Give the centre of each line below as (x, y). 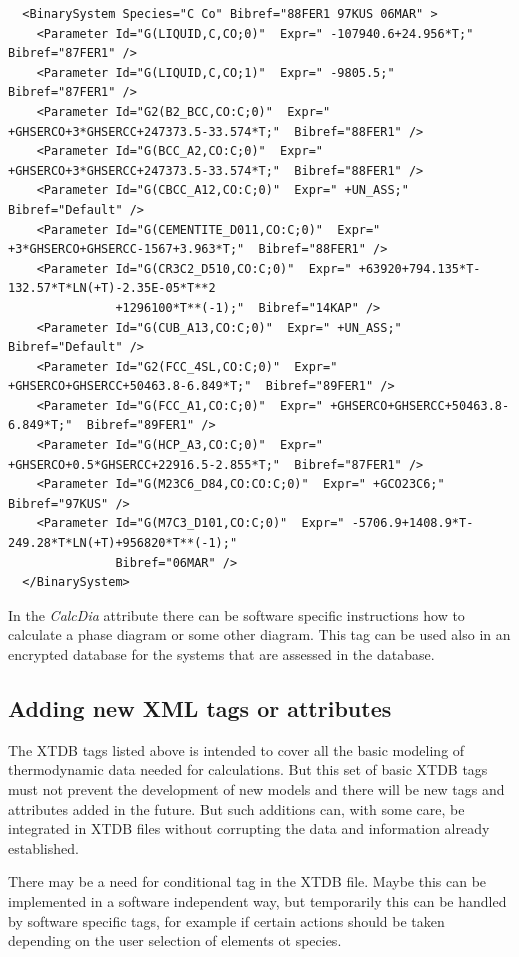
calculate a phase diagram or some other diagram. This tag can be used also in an (259, 634)
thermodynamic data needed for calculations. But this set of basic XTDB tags (248, 769)
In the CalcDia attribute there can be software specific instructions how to (236, 614)
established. (43, 847)
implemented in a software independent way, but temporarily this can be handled (257, 900)
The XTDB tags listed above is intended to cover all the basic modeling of (236, 749)
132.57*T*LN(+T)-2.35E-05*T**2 (112, 288)
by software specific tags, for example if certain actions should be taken (226, 920)
